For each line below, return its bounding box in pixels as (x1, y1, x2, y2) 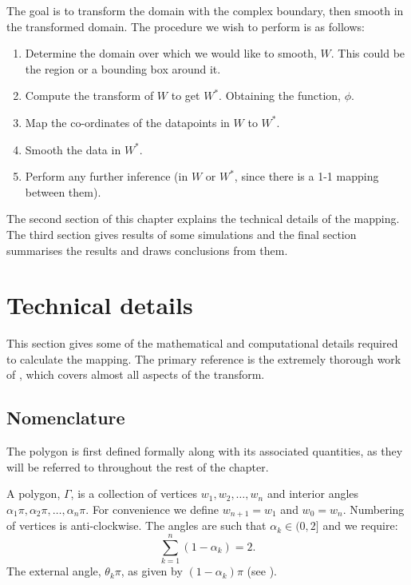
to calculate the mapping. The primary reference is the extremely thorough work (6, 350, 401, 367)
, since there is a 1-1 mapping (234, 168, 379, 185)
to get (171, 87, 200, 104)
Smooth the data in (25, 141, 121, 157)
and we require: (322, 517, 398, 534)
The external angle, (6, 563, 101, 579)
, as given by (121, 563, 183, 579)
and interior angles (267, 485, 359, 502)
